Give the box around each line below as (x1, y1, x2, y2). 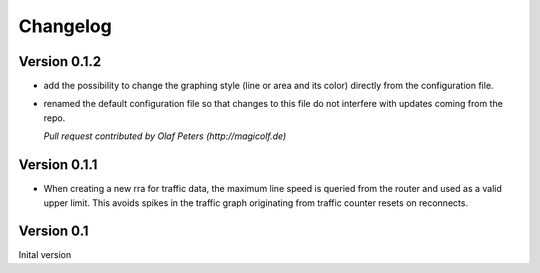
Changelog (18, 15, 112, 37)
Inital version (18, 249, 72, 261)
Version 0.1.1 (18, 156, 98, 174)
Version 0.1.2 (18, 53, 102, 70)
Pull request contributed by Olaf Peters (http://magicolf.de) (43, 130, 287, 142)
